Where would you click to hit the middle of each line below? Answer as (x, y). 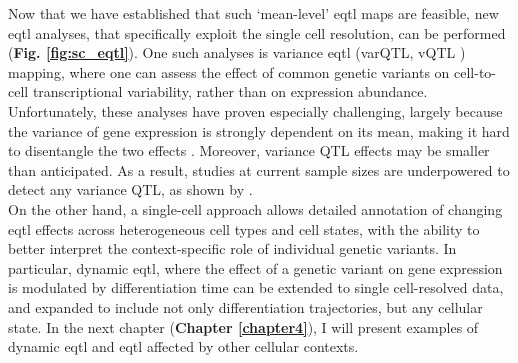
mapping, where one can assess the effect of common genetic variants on (229, 71)
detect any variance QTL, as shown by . (130, 189)
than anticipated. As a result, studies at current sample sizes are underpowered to (259, 169)
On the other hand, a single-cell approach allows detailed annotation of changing (255, 208)
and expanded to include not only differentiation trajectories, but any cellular (245, 306)
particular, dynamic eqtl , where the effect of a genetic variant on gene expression (255, 267)
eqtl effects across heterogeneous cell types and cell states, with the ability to (244, 228)
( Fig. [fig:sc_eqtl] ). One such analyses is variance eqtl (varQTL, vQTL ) (237, 52)
